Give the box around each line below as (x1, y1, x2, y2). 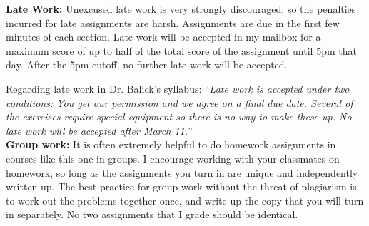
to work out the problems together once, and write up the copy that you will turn (6, 192, 364, 207)
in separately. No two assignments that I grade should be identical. (6, 207, 298, 222)
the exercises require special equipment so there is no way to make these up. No (6, 109, 352, 124)
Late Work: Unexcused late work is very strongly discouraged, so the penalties (6, 1, 356, 16)
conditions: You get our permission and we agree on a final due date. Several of (6, 95, 353, 110)
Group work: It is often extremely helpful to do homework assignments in (6, 137, 336, 152)
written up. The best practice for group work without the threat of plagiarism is (6, 179, 357, 194)
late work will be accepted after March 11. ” (6, 123, 193, 138)
